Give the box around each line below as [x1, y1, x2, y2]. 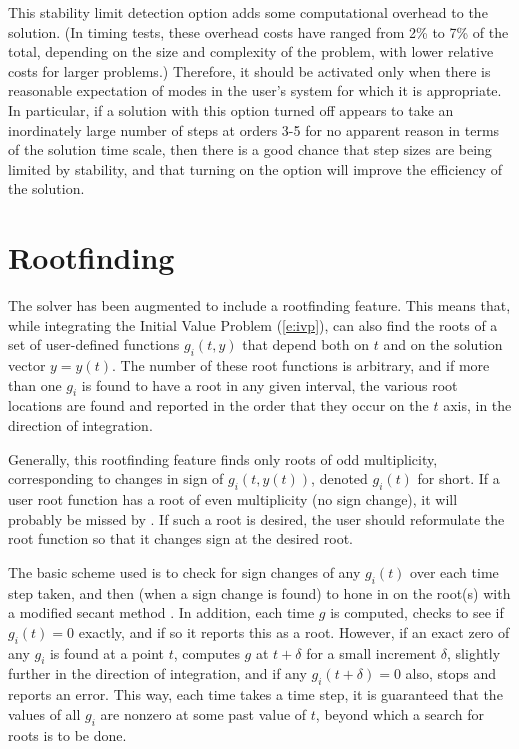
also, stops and [405, 663, 497, 684]
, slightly [447, 642, 501, 663]
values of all [8, 703, 81, 724]
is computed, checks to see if [330, 602, 504, 623]
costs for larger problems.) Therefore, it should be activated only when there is [8, 60, 491, 81]
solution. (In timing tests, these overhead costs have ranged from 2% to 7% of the [8, 21, 509, 42]
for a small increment [306, 642, 437, 663]
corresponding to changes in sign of [8, 468, 224, 489]
